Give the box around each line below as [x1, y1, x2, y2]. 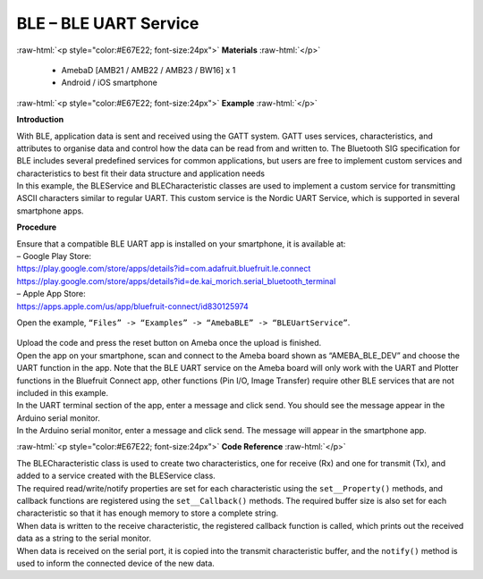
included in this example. [16, 387, 109, 398]
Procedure [16, 222, 57, 232]
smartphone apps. [16, 206, 84, 216]
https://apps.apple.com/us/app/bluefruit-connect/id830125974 [16, 300, 250, 312]
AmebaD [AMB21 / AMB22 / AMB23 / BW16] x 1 [61, 64, 236, 75]
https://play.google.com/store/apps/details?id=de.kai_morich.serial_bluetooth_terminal [16, 275, 336, 286]
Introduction [16, 114, 64, 125]
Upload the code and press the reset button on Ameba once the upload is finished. [16, 338, 322, 348]
